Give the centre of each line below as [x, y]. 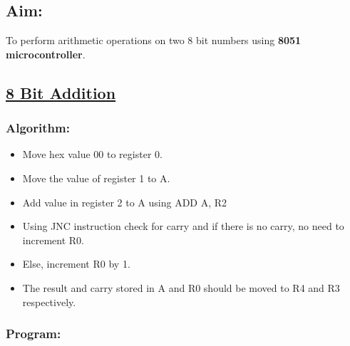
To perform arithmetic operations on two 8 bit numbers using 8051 [154, 40]
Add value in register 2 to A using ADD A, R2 [125, 202]
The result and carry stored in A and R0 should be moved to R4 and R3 [181, 287]
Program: [34, 334]
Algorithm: [38, 128]
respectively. [49, 302]
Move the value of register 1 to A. [96, 178]
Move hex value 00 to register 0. [92, 154]
